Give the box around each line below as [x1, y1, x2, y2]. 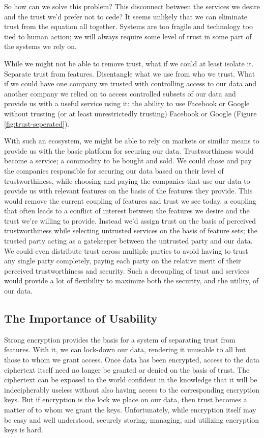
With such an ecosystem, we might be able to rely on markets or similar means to [4, 135, 259, 146]
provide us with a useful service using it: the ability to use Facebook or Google [4, 98, 250, 109]
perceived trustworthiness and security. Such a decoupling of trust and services [4, 265, 249, 276]
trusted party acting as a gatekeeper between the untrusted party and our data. [4, 235, 253, 246]
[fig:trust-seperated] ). [4, 118, 70, 129]
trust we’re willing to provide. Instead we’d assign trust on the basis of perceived [4, 215, 256, 226]
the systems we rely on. [4, 41, 77, 52]
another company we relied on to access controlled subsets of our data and [4, 88, 236, 99]
